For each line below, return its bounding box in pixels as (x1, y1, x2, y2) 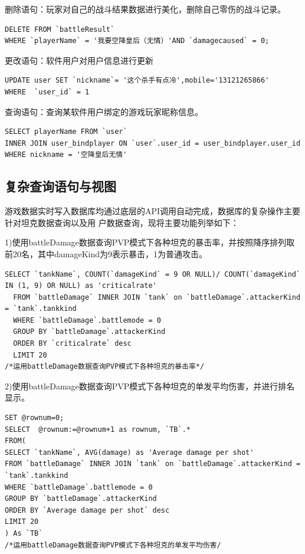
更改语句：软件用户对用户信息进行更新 (5, 54, 153, 66)
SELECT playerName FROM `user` (5, 127, 127, 136)
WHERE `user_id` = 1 (5, 87, 90, 96)
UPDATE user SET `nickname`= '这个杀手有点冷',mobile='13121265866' (5, 76, 270, 85)
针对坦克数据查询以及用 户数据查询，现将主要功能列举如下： (5, 216, 239, 228)
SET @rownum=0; (5, 414, 64, 422)
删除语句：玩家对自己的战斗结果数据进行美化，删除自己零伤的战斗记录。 (5, 3, 286, 15)
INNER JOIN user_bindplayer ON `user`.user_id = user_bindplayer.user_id (5, 139, 301, 147)
